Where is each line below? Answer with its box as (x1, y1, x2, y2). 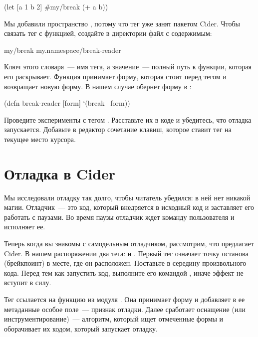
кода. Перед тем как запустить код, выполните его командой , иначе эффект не (4, 267, 244, 278)
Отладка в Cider (4, 163, 116, 183)
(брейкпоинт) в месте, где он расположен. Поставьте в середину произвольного (4, 258, 247, 268)
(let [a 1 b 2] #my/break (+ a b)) (4, 1, 108, 11)
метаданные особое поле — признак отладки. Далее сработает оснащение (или (4, 304, 246, 314)
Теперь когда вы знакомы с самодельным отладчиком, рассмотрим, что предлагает (4, 238, 254, 249)
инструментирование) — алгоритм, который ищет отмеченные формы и (4, 314, 224, 324)
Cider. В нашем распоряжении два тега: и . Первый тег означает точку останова (4, 248, 249, 258)
